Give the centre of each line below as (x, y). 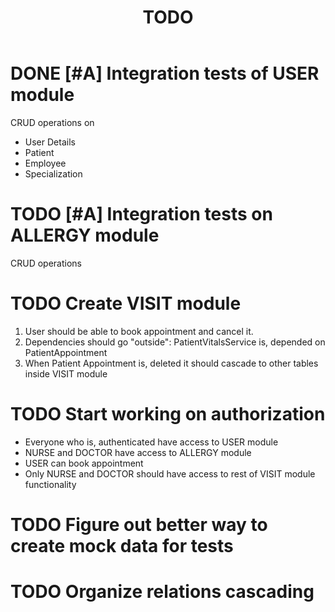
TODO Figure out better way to (139, 524)
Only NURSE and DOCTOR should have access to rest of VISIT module (170, 473)
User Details (50, 142)
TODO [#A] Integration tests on (141, 214)
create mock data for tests (122, 545)
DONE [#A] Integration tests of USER (165, 73)
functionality (50, 484)
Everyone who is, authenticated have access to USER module (151, 442)
